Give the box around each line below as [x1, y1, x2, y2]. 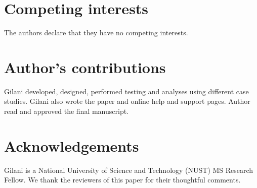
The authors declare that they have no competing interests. [4, 27, 188, 38]
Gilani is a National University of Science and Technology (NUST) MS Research [4, 164, 253, 175]
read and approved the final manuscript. [4, 106, 129, 116]
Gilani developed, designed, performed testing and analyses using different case [4, 86, 249, 96]
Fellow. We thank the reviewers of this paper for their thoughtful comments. [4, 174, 241, 185]
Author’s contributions [4, 56, 166, 77]
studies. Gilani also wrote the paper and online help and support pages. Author [4, 96, 250, 106]
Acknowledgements [4, 135, 139, 156]
